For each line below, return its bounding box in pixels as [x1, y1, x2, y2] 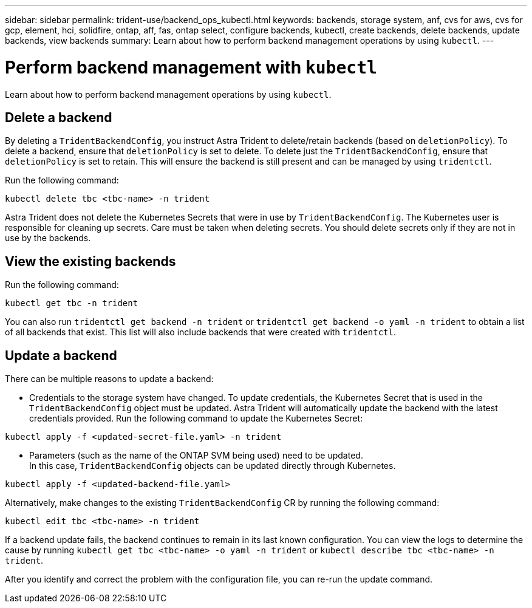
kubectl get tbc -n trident [5, 298, 138, 309]
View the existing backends [5, 253, 176, 269]
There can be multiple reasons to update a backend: [5, 374, 214, 384]
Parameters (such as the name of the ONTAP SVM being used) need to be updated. [29, 450, 363, 461]
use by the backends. [5, 233, 91, 244]
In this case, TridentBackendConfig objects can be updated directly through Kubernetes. [29, 460, 396, 471]
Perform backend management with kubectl [5, 56, 377, 78]
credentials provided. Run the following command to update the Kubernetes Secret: [29, 413, 363, 424]
